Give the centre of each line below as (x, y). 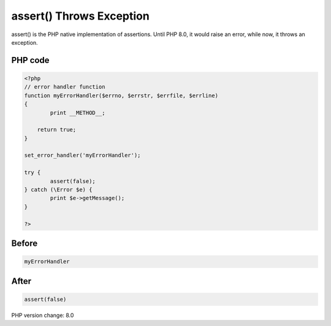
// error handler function (65, 87)
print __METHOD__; (78, 113)
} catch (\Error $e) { (58, 190)
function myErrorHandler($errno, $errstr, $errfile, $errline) (121, 95)
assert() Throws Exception (80, 16)
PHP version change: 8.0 (43, 315)
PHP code (30, 60)
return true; (57, 130)
